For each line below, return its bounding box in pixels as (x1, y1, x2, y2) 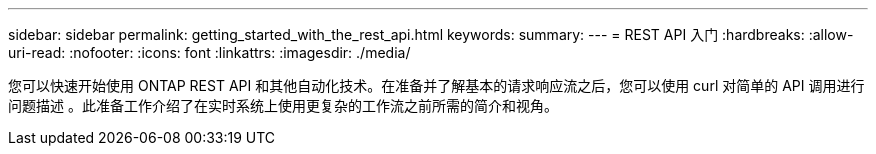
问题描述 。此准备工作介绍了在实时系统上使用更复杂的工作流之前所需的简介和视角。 (8, 97, 558, 114)
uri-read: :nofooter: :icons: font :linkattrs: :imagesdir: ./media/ (8, 44, 411, 61)
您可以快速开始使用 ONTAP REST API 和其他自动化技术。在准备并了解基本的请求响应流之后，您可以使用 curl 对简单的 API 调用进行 (8, 77, 865, 94)
